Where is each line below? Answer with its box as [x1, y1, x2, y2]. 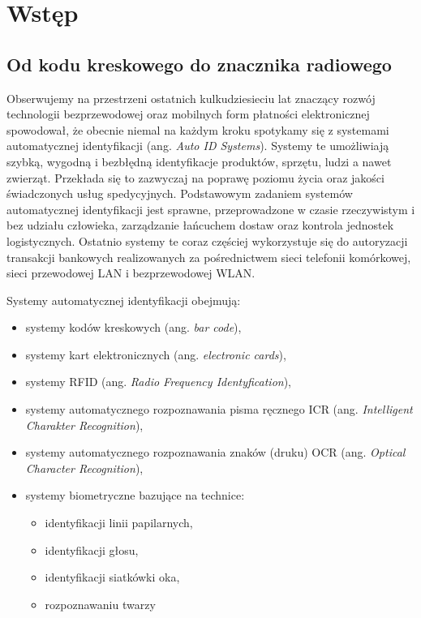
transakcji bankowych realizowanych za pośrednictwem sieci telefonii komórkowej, [6, 248, 411, 265]
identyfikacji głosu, [45, 541, 139, 558]
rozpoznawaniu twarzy [45, 595, 156, 612]
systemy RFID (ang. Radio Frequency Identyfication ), [25, 373, 292, 390]
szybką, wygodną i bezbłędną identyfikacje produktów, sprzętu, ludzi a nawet [6, 152, 392, 170]
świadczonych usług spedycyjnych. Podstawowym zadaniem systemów [6, 185, 353, 202]
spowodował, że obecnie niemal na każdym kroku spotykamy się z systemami [6, 121, 389, 138]
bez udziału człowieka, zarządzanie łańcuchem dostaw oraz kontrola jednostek [6, 217, 394, 234]
